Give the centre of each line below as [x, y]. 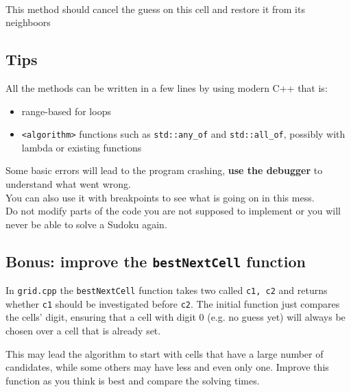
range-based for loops [66, 111]
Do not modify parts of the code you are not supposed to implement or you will [173, 211]
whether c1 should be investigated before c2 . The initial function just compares [173, 303]
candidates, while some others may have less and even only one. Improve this [167, 367]
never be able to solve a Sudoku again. [86, 224]
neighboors [28, 22]
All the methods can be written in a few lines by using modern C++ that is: [167, 87]
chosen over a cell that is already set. [83, 331]
